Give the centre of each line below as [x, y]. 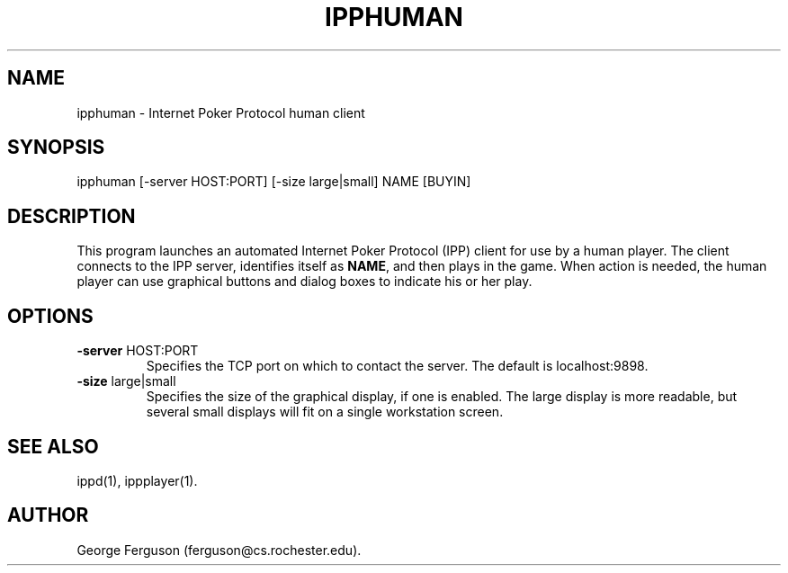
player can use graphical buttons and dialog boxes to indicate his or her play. [304, 282]
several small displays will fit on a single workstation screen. [325, 412]
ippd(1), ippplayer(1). [137, 480]
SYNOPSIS [56, 148]
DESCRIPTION [72, 216]
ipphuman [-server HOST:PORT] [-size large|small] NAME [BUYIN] [274, 182]
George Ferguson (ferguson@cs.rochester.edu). [219, 550]
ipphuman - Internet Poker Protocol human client [221, 112]
